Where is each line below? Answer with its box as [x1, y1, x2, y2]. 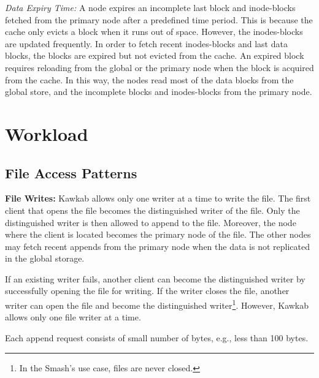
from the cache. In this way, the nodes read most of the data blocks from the [5, 73, 294, 86]
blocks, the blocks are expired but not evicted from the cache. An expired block [5, 49, 304, 62]
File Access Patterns [5, 163, 137, 182]
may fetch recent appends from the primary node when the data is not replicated [5, 240, 310, 252]
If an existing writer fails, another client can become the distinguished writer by [5, 272, 306, 285]
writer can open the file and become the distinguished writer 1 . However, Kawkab [5, 297, 309, 311]
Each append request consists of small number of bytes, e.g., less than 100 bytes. [5, 331, 309, 344]
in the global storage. [5, 252, 85, 265]
